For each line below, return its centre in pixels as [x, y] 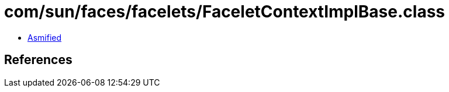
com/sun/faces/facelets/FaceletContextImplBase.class [225, 12]
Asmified [45, 37]
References [38, 60]
